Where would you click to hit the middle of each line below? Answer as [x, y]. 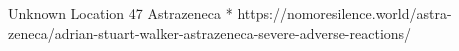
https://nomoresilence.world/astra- [344, 13]
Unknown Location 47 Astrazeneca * [120, 13]
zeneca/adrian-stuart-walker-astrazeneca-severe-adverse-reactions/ [210, 32]
